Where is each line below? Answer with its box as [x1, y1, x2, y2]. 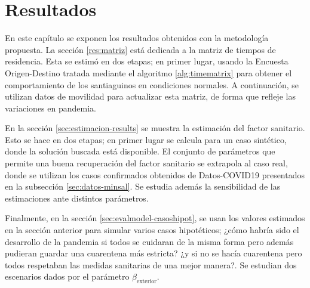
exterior [137, 278, 157, 285]
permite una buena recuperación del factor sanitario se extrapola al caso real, [5, 157, 288, 169]
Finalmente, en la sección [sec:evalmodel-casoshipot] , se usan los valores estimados [5, 212, 305, 224]
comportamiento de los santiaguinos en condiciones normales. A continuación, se [5, 78, 299, 91]
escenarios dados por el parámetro [5, 270, 130, 283]
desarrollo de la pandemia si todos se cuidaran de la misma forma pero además [5, 235, 294, 247]
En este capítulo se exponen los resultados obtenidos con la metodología [5, 32, 269, 44]
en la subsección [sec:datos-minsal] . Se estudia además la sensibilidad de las [5, 180, 281, 193]
